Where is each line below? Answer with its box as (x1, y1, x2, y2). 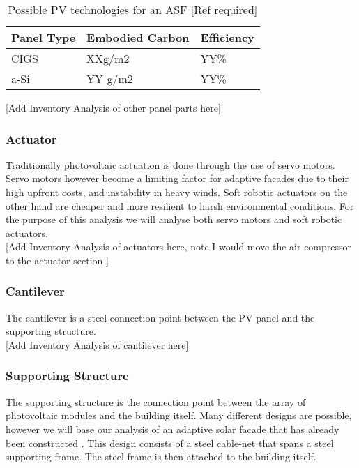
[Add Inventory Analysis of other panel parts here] (6, 100, 221, 114)
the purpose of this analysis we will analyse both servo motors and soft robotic (6, 212, 342, 227)
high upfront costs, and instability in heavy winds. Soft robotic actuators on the (6, 185, 348, 199)
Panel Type (11, 29, 76, 45)
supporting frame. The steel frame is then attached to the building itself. (6, 449, 316, 464)
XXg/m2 (86, 50, 130, 66)
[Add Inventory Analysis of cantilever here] (6, 337, 189, 352)
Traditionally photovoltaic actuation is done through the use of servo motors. (6, 157, 335, 172)
